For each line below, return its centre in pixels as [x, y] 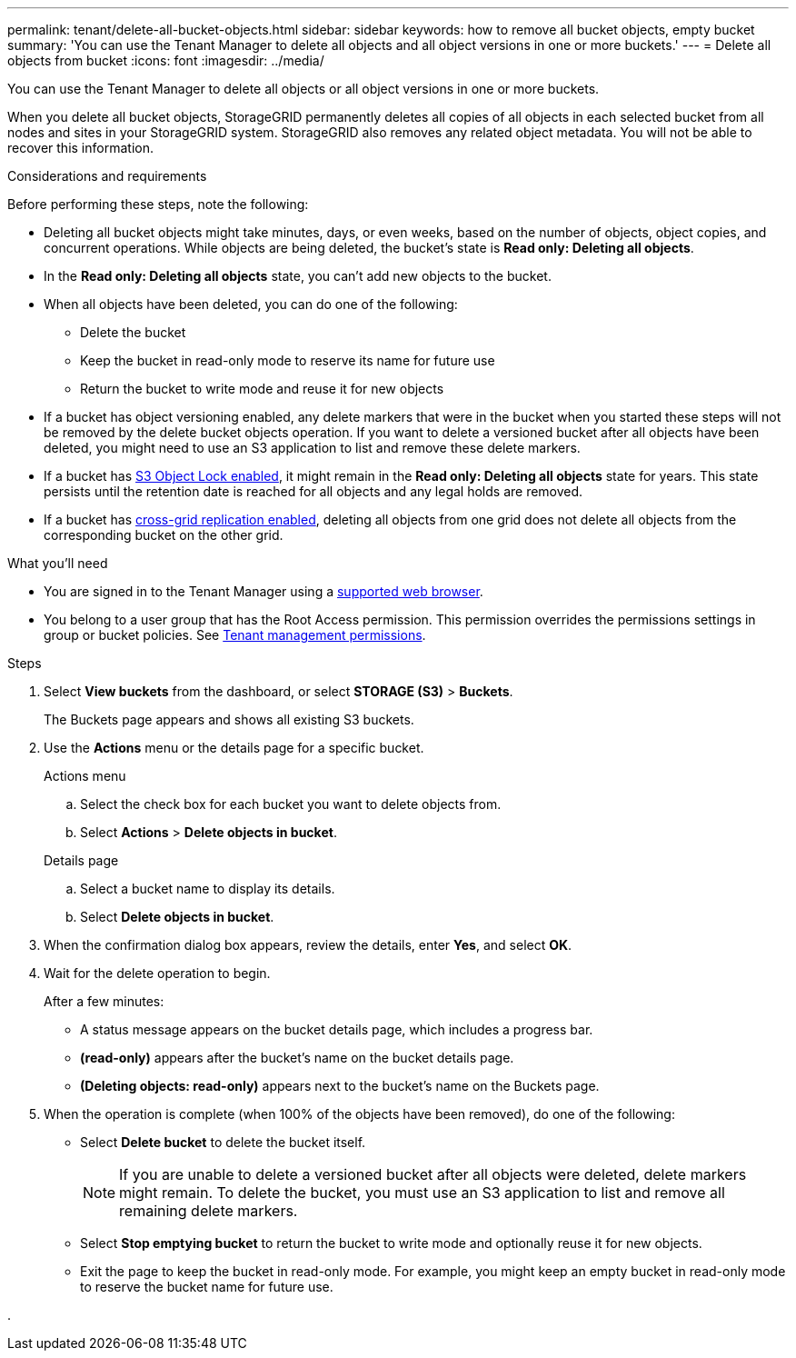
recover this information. [80, 148]
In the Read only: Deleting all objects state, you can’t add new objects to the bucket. [298, 276]
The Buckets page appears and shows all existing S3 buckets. [229, 719]
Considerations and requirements [107, 176]
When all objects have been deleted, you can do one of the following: [251, 304]
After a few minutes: [104, 1001]
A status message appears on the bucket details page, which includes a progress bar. [337, 1029]
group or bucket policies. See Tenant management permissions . [235, 635]
